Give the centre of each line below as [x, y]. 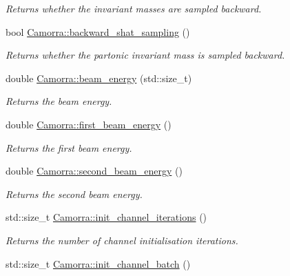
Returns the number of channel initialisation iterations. [122, 240]
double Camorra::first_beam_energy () [89, 124]
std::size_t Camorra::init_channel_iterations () [106, 217]
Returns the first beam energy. [69, 147]
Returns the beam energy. [59, 101]
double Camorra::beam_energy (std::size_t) [99, 78]
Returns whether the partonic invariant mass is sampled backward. [145, 55]
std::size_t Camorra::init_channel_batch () [98, 263]
